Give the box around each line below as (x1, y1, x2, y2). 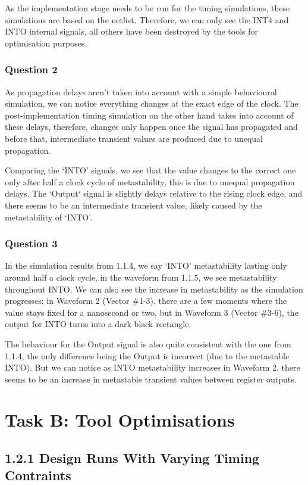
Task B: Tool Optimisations (5, 408, 235, 432)
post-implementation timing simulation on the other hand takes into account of (5, 108, 294, 121)
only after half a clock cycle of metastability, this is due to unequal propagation (5, 175, 295, 188)
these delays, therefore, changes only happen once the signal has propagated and (5, 120, 298, 133)
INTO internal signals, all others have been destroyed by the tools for (5, 25, 258, 38)
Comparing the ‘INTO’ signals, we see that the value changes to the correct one (5, 164, 296, 176)
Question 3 (5, 236, 58, 251)
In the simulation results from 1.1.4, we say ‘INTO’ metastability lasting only (5, 259, 287, 272)
